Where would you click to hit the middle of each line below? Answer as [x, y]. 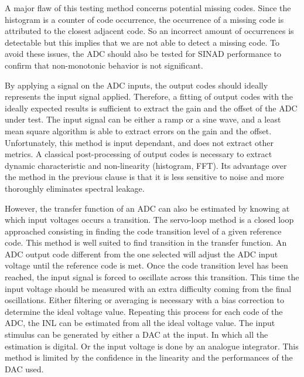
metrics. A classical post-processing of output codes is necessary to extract [139, 154]
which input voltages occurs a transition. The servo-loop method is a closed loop [149, 220]
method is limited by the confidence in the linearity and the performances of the [149, 357]
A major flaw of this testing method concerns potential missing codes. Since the [148, 8]
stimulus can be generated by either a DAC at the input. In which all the [136, 334]
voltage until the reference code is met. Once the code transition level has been [146, 265]
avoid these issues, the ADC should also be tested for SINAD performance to [143, 54]
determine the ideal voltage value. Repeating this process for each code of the [144, 311]
